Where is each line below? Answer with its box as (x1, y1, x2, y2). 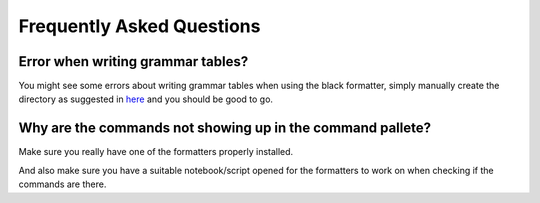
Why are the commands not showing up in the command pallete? (18, 120, 432, 137)
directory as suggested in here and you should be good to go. (18, 93, 274, 105)
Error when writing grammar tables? (18, 53, 249, 70)
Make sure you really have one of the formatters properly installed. (18, 146, 294, 158)
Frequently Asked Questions (18, 15, 261, 37)
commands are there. (18, 178, 107, 190)
